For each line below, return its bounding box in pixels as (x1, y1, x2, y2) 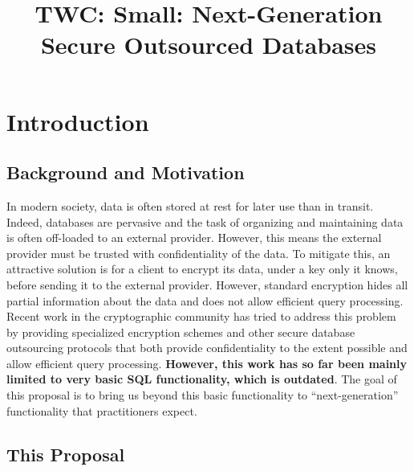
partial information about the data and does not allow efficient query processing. (6, 292, 404, 309)
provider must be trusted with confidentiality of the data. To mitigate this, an (6, 244, 391, 261)
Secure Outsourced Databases (40, 28, 377, 61)
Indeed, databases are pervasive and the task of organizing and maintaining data (6, 213, 404, 230)
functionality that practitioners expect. (6, 402, 197, 419)
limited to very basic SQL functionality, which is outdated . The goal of (6, 371, 397, 387)
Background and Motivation (6, 160, 245, 185)
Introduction (6, 104, 149, 137)
